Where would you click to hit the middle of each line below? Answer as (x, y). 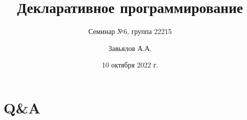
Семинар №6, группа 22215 (130, 31)
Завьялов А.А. (130, 48)
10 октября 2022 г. (130, 65)
